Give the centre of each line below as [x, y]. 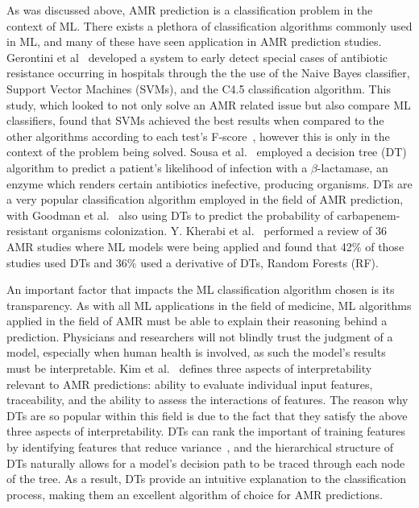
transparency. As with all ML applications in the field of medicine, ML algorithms [209, 305]
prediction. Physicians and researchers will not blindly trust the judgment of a [200, 336]
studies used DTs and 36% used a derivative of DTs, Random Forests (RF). [193, 262]
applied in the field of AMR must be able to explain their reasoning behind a [197, 321]
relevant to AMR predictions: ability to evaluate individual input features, [190, 384]
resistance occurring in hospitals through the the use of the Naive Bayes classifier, [208, 73]
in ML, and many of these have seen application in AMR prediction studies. [194, 41]
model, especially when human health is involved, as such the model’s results [196, 352]
